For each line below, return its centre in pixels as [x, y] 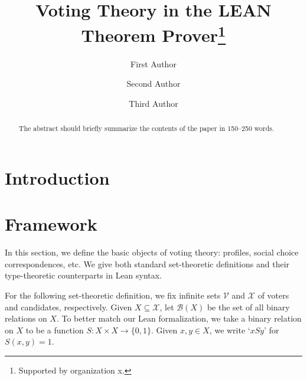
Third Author [153, 103]
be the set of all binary [248, 307]
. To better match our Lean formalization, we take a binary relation [179, 318]
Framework [51, 224]
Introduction [57, 177]
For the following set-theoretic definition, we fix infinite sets [113, 295]
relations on [26, 318]
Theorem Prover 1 [153, 34]
